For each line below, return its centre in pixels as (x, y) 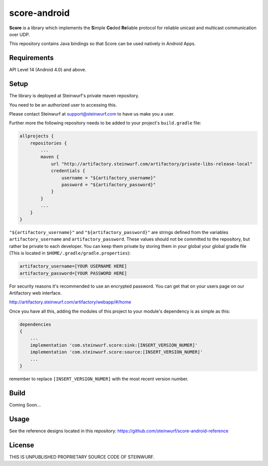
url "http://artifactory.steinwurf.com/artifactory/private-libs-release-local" (152, 164)
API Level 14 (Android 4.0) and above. (48, 70)
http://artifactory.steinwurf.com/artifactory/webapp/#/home (70, 302)
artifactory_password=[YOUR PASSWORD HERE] (73, 273)
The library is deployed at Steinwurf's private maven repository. (74, 96)
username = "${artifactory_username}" (108, 178)
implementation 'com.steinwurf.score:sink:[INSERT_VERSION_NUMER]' (114, 345)
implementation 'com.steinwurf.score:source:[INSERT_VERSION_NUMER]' (116, 352)
